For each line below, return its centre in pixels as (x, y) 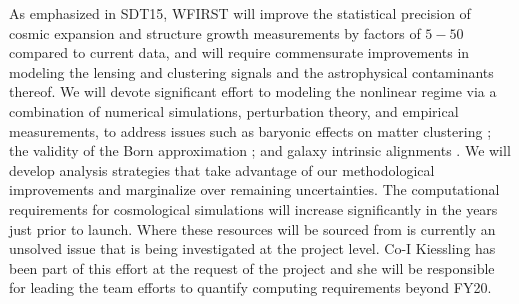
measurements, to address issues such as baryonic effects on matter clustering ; (250, 130)
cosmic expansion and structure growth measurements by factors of (215, 32)
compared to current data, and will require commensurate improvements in (239, 52)
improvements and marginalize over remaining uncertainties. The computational (254, 189)
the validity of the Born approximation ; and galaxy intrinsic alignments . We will (260, 150)
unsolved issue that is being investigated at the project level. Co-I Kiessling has (252, 248)
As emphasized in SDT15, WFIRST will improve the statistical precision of (240, 13)
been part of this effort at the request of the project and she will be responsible (252, 267)
